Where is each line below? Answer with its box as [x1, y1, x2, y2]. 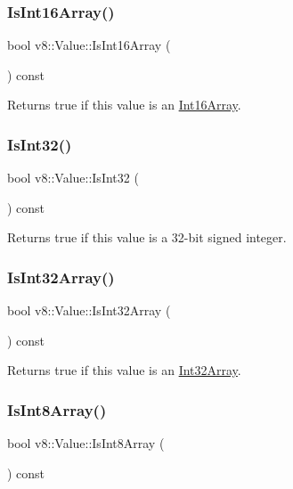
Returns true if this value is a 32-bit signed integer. [7, 228, 287, 247]
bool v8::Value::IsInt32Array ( [7, 301, 171, 320]
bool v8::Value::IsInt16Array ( [7, 36, 171, 54]
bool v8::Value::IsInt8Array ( [7, 434, 165, 452]
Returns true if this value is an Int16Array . [7, 95, 241, 114]
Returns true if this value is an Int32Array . [7, 361, 241, 379]
